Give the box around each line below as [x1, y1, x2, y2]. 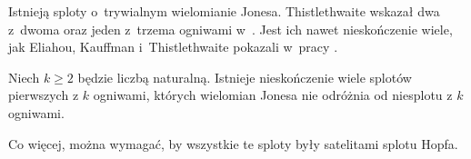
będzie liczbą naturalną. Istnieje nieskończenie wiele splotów [77, 67, 412, 86]
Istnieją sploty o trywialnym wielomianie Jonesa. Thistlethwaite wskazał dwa [8, 2, 440, 20]
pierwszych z [8, 85, 79, 104]
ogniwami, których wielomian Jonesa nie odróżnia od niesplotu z [93, 85, 453, 104]
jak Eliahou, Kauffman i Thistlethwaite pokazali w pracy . [8, 37, 338, 56]
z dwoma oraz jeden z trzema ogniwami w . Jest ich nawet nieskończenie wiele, [8, 19, 453, 38]
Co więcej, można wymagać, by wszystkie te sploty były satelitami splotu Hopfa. [8, 134, 458, 153]
